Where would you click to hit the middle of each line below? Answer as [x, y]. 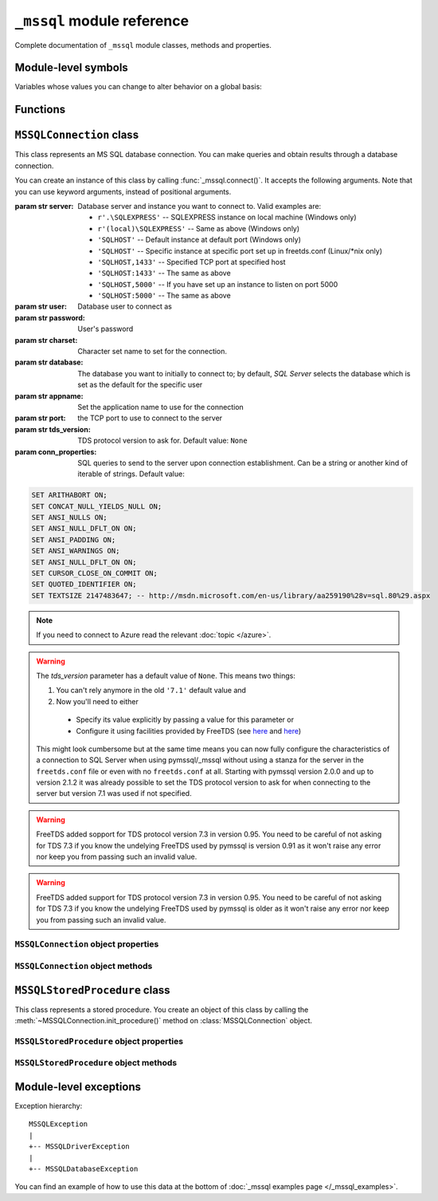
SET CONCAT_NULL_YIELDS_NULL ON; [97, 506]
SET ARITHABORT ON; [69, 495]
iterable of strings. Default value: [131, 474]
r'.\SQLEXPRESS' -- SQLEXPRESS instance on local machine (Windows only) [227, 217]
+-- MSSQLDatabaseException [84, 1169]
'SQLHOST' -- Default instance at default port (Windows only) [199, 240]
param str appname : [49, 396]
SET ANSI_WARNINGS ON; [76, 551]
